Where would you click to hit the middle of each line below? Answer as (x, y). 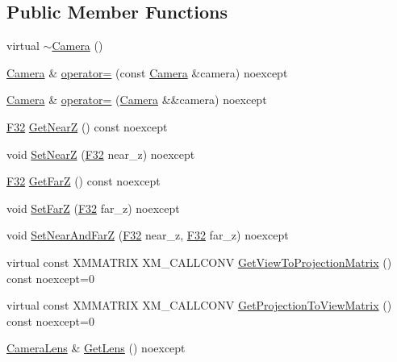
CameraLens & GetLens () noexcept (96, 348)
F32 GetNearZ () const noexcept (87, 126)
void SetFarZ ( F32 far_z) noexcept (93, 208)
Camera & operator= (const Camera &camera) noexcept (147, 72)
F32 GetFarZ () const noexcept (84, 181)
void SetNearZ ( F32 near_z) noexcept (101, 154)
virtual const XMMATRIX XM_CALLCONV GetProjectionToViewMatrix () (199, 305)
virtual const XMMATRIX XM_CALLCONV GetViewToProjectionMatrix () (199, 262)
